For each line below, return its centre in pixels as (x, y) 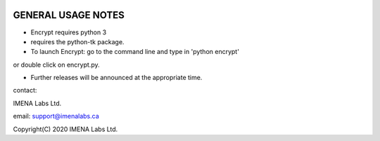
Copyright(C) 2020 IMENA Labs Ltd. (65, 129)
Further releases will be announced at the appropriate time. (116, 78)
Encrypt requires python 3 (69, 32)
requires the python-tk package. (77, 41)
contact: (25, 90)
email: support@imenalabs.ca (56, 116)
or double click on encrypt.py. (56, 65)
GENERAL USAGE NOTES (69, 15)
